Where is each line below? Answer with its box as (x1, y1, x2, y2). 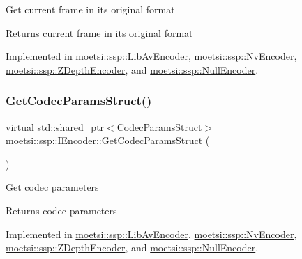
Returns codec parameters (6, 203, 117, 217)
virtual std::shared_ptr (6, 119, 105, 134)
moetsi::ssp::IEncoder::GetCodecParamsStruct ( (6, 133, 210, 148)
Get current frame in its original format (6, 2, 175, 16)
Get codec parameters (6, 180, 99, 194)
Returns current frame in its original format (6, 25, 193, 40)
